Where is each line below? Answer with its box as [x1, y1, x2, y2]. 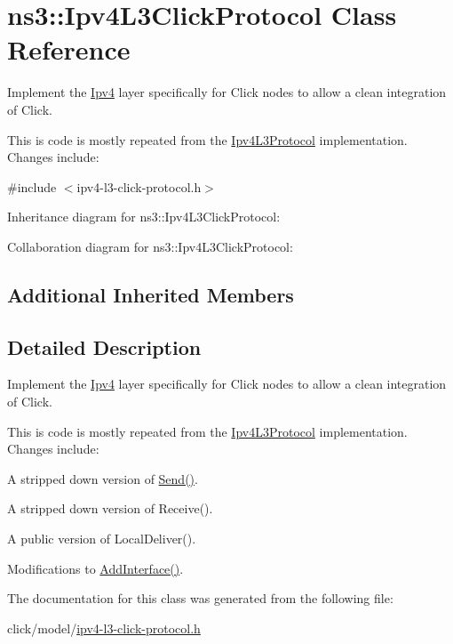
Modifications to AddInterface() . [7, 559, 184, 577]
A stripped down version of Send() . [7, 469, 198, 487]
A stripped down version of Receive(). [7, 499, 213, 518]
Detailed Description [7, 333, 202, 360]
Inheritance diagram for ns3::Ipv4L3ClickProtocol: [7, 207, 281, 226]
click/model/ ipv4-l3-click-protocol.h [7, 618, 201, 637]
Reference [7, 31, 131, 68]
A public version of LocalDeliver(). [7, 529, 196, 548]
